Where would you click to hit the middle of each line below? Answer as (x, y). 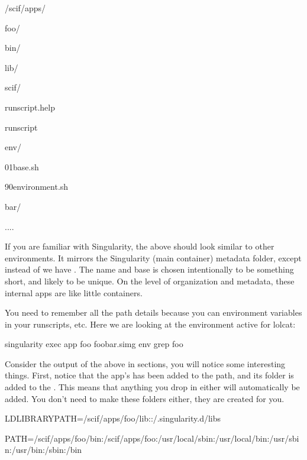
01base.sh (22, 166)
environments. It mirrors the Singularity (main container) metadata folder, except (153, 257)
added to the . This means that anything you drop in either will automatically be (152, 387)
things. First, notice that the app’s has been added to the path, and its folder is (149, 375)
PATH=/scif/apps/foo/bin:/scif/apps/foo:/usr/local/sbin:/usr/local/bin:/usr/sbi (152, 438)
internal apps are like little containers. (74, 292)
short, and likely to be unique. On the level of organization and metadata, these (150, 281)
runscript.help (30, 107)
